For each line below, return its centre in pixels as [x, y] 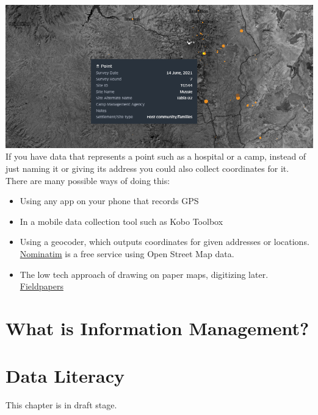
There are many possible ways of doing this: [88, 180]
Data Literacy [65, 376]
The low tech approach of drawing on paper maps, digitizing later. [144, 274]
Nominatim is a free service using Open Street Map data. [127, 254]
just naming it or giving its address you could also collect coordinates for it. [147, 168]
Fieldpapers [42, 286]
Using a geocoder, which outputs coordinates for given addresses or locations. [164, 242]
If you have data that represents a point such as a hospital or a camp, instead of [156, 156]
